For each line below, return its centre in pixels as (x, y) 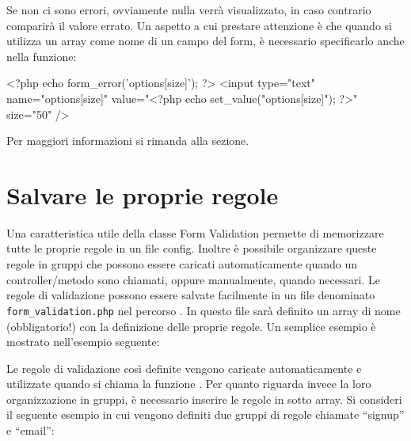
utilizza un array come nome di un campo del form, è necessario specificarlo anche (205, 41)
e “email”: (30, 430)
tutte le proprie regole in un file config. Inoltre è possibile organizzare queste (192, 248)
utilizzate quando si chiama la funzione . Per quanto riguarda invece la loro (189, 384)
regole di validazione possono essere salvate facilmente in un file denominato (191, 295)
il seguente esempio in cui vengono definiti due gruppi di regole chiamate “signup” (205, 414)
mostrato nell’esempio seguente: (83, 342)
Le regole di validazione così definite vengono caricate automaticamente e (184, 368)
